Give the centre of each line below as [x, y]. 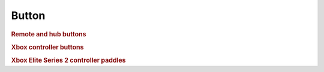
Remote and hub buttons [49, 34]
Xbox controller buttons [47, 47]
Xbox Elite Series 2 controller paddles [68, 61]
